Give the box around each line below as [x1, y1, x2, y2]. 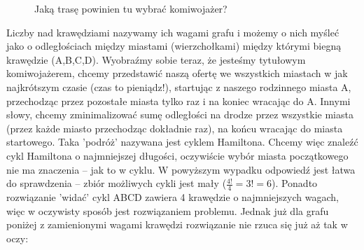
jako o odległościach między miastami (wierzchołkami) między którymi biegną [6, 39, 342, 53]
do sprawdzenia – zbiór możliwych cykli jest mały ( [6, 176, 227, 190]
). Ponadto [271, 176, 318, 190]
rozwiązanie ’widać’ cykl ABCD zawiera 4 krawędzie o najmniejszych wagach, [6, 189, 339, 204]
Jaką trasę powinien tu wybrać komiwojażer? [34, 1, 227, 15]
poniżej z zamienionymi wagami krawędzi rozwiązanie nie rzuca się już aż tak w [6, 217, 348, 232]
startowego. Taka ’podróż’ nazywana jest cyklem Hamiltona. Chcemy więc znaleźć [6, 134, 358, 149]
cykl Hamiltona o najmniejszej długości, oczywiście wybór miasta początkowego [6, 148, 349, 162]
